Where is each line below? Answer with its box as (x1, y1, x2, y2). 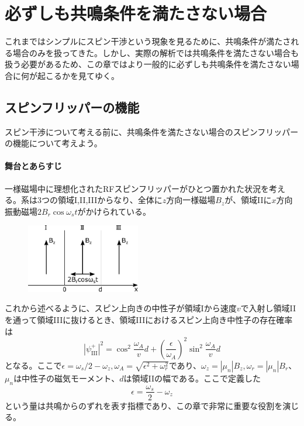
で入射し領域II (240, 302, 296, 314)
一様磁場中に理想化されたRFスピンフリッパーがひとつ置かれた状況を (5, 182, 270, 194)
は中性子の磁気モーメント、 (13, 372, 120, 384)
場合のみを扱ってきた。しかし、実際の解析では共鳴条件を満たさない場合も (12, 46, 299, 59)
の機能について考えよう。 (5, 137, 102, 149)
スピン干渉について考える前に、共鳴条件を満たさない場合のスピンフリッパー (5, 125, 299, 138)
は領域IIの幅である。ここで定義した (123, 372, 261, 384)
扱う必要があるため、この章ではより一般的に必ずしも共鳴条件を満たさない (5, 58, 291, 70)
